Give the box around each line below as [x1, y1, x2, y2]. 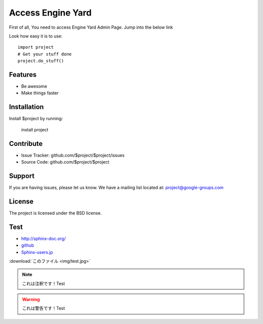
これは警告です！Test [22, 306, 65, 311]
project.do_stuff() [18, 58, 64, 64]
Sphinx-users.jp [21, 249, 53, 255]
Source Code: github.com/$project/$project [21, 159, 110, 165]
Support [9, 172, 35, 180]
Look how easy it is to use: [9, 33, 63, 39]
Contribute [9, 139, 43, 148]
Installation [9, 103, 44, 111]
